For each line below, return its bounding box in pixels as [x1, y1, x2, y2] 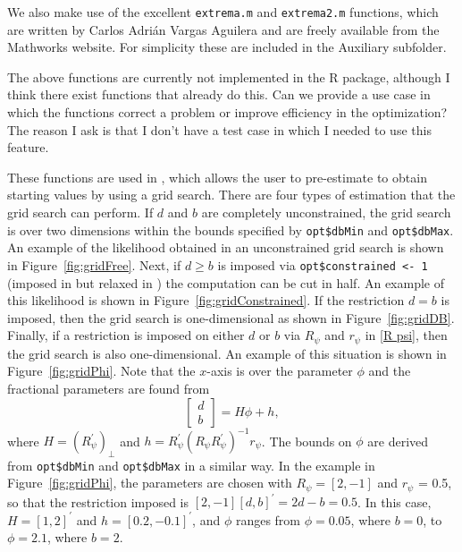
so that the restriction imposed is [7, 492, 189, 511]
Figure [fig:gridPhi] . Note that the [7, 361, 196, 380]
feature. [7, 138, 49, 157]
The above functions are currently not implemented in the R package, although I [7, 67, 450, 86]
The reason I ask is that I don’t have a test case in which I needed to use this [7, 120, 432, 139]
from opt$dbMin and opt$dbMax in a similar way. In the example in [7, 455, 375, 474]
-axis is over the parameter [206, 361, 353, 380]
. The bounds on [261, 431, 352, 450]
